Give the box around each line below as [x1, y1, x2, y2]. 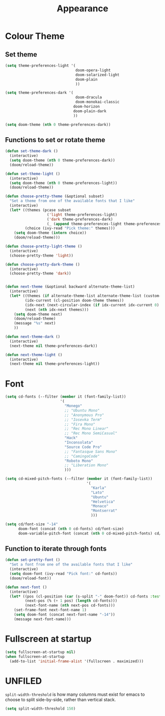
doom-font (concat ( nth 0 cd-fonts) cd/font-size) [18, 526, 124, 531]
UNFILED [5, 675, 42, 686]
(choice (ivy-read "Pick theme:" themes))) [25, 226, 115, 231]
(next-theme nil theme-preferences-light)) [9, 361, 100, 366]
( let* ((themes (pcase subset [9, 208, 71, 212]
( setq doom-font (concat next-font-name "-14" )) [14, 612, 115, 617]
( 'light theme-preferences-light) [47, 212, 118, 217]
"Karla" [90, 485, 107, 490]
